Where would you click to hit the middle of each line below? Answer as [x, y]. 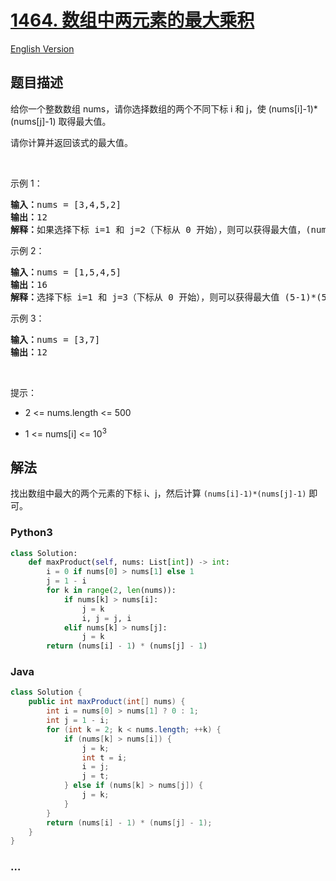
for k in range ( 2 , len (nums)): [111, 591]
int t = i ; [104, 757]
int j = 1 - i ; [78, 721]
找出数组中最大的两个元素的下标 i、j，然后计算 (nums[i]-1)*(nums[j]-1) [158, 493]
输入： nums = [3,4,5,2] [66, 204]
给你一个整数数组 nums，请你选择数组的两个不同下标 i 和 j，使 [138, 108]
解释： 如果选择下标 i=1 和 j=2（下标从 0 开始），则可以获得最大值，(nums [171, 229]
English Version [42, 48]
